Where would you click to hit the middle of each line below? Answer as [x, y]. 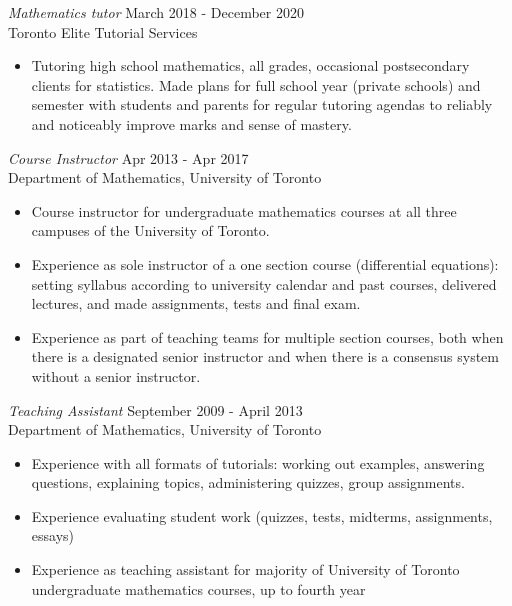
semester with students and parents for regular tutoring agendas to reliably [262, 104]
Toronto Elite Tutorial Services [103, 31]
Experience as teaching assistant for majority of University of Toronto [245, 569]
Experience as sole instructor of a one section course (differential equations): [265, 263]
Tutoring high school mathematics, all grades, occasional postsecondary [250, 65]
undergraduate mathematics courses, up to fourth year [198, 588]
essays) [53, 535]
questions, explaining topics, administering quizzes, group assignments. [248, 482]
